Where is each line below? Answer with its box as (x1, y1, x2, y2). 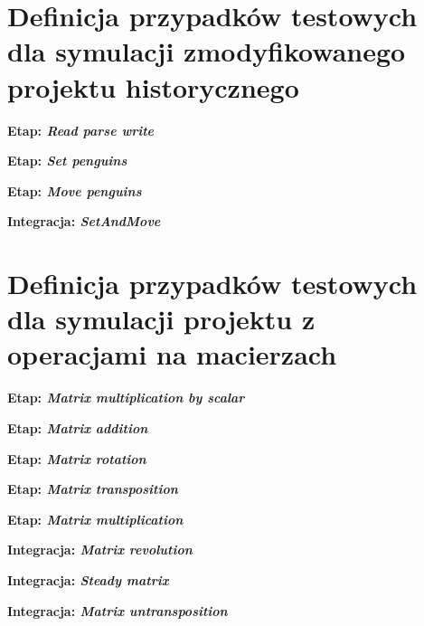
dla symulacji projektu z (7, 300, 316, 337)
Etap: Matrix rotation (7, 449, 146, 468)
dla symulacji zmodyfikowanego (7, 33, 406, 70)
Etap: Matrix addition (7, 418, 148, 437)
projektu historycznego (7, 68, 299, 105)
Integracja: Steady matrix (7, 570, 169, 589)
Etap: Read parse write (7, 120, 155, 139)
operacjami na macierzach (7, 336, 337, 373)
